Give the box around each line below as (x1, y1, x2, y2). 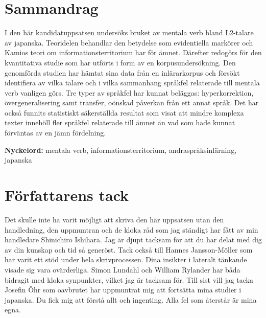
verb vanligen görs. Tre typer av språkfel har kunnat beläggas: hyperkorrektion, (5, 87, 254, 98)
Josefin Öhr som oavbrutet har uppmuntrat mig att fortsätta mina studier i (5, 284, 241, 295)
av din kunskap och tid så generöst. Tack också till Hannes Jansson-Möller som (5, 244, 253, 255)
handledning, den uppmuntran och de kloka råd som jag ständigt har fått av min (5, 224, 258, 235)
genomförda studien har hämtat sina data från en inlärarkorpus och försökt (5, 67, 240, 78)
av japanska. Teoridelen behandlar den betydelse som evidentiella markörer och (5, 37, 253, 48)
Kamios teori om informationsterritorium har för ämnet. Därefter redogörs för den (5, 47, 262, 58)
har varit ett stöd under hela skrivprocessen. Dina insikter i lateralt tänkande (5, 254, 247, 265)
